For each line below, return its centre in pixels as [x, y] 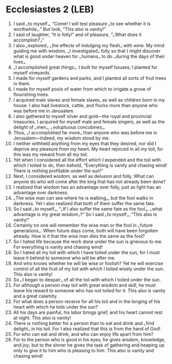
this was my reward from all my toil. [51, 154]
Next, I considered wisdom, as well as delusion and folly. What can [83, 176]
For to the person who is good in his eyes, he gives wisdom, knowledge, [89, 339]
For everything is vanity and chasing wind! [58, 247]
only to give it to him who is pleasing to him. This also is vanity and [83, 350]
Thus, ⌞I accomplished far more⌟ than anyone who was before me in [85, 132]
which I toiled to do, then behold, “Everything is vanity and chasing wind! [90, 165]
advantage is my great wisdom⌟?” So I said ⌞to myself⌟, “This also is [85, 214]
